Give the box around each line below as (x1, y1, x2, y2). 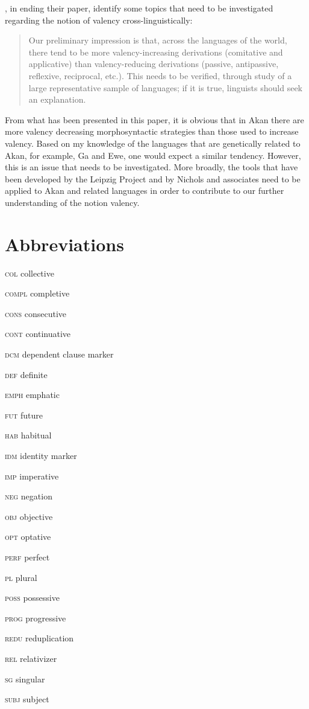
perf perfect (5, 550, 50, 563)
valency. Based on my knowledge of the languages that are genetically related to (5, 136, 301, 149)
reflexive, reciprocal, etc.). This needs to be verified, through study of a (28, 69, 292, 82)
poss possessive (5, 591, 60, 604)
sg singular (5, 672, 45, 685)
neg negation (5, 490, 52, 502)
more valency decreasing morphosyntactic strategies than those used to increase (5, 125, 299, 138)
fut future (5, 408, 43, 421)
